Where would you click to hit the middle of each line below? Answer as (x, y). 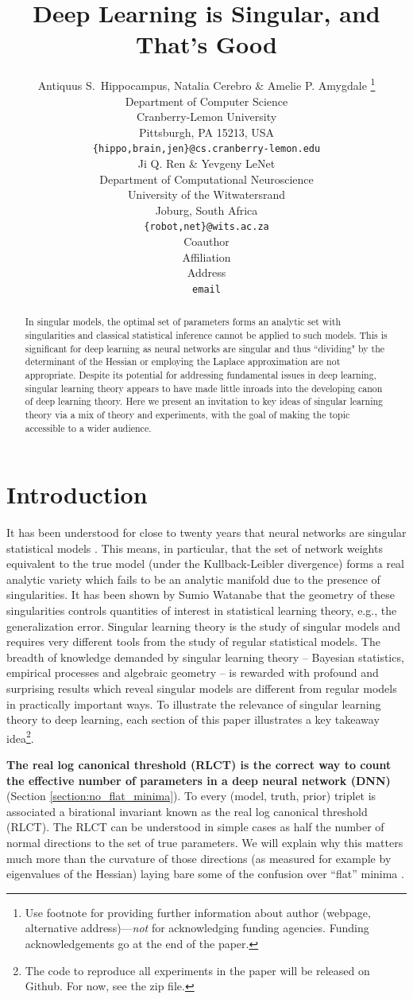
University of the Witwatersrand (206, 194)
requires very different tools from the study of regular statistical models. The (193, 641)
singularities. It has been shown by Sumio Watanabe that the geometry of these (201, 595)
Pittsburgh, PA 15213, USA (206, 132)
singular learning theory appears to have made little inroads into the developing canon (204, 388)
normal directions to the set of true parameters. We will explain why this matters (205, 843)
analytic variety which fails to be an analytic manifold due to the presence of (193, 579)
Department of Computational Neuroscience (206, 179)
